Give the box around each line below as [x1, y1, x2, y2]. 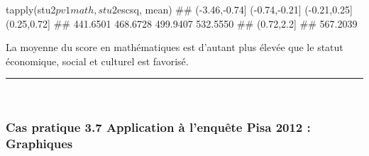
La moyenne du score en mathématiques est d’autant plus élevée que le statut [6, 40, 343, 55]
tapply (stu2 [6, 2, 56, 16]
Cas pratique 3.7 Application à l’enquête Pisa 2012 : [6, 118, 311, 135]
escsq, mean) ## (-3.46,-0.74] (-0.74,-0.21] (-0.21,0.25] [117, 2, 353, 16]
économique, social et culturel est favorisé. [6, 53, 189, 68]
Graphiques [6, 134, 73, 152]
